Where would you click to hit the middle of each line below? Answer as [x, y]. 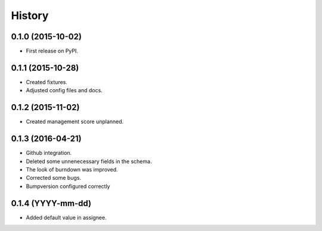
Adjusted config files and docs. [64, 90]
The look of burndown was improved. [72, 169]
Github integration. [49, 153]
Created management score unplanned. [75, 121]
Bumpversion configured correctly [68, 186]
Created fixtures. [47, 82]
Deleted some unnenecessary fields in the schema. [89, 161]
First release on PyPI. [52, 51]
